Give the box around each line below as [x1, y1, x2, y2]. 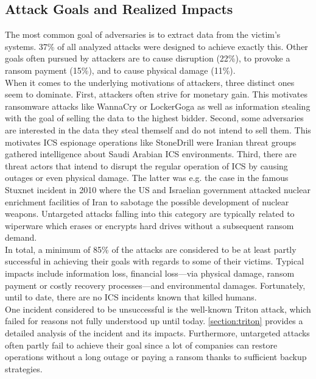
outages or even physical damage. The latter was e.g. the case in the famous [5, 171, 289, 184]
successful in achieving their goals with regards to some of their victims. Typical [5, 255, 304, 267]
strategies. [5, 362, 43, 375]
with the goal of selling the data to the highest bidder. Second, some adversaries [5, 112, 304, 124]
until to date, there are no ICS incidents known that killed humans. [5, 291, 257, 303]
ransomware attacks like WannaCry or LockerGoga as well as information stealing [5, 99, 311, 112]
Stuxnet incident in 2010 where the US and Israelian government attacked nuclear [5, 183, 311, 196]
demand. [5, 231, 37, 244]
